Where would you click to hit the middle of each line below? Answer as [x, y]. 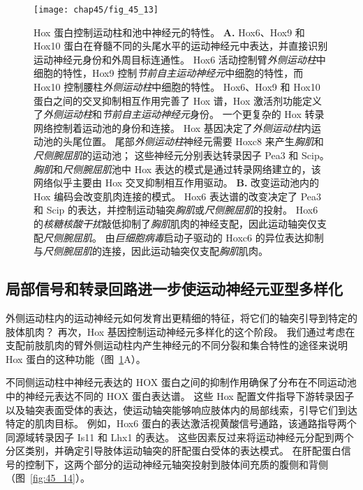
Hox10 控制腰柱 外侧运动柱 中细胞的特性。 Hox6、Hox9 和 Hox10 [177, 87]
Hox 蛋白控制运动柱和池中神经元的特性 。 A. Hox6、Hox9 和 [169, 32]
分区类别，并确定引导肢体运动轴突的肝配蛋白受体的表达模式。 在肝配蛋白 [173, 451]
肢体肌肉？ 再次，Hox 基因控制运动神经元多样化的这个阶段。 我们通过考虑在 [180, 331]
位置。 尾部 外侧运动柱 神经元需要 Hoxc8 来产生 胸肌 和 [203, 141]
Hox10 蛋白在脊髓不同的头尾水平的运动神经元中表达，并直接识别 [181, 46]
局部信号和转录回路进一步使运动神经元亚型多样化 [174, 289]
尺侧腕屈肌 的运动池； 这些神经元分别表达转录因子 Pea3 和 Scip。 [181, 155]
